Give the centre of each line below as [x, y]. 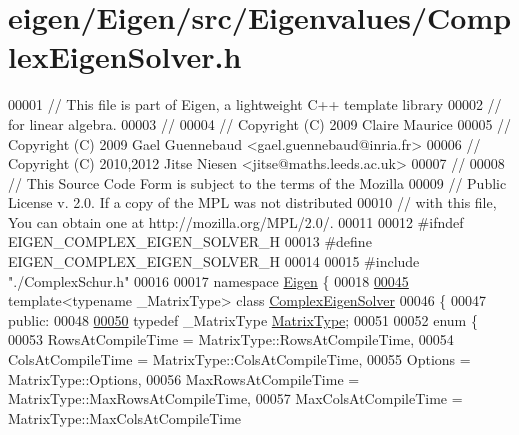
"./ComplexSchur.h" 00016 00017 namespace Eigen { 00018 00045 [208, 280]
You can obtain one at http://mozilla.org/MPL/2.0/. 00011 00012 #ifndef [236, 221]
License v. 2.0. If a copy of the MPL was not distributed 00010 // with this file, [252, 202]
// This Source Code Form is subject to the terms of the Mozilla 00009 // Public [257, 182]
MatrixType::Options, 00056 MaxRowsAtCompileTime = [184, 378]
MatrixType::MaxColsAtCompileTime [125, 417]
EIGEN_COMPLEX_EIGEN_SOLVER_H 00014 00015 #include [214, 261]
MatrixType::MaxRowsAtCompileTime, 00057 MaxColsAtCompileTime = [235, 398]
